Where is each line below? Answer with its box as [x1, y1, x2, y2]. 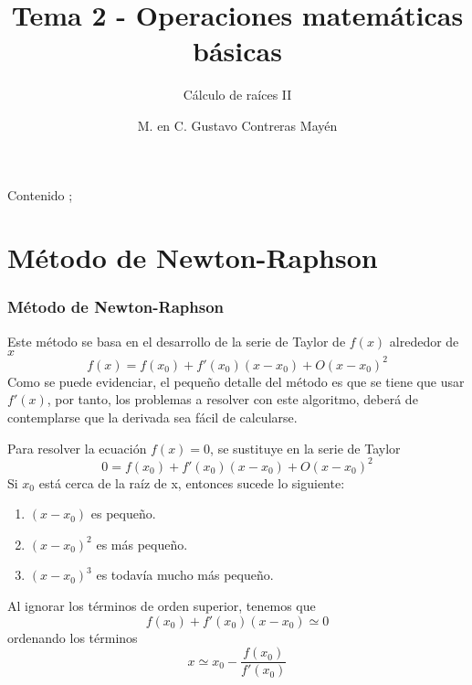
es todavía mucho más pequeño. [96, 565, 274, 584]
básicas [193, 32, 282, 70]
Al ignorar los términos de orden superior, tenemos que [7, 596, 316, 615]
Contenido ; [7, 185, 73, 204]
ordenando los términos [7, 627, 138, 647]
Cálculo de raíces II [183, 85, 292, 104]
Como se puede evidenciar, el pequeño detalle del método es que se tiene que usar [7, 371, 465, 391]
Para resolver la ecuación [7, 438, 147, 457]
